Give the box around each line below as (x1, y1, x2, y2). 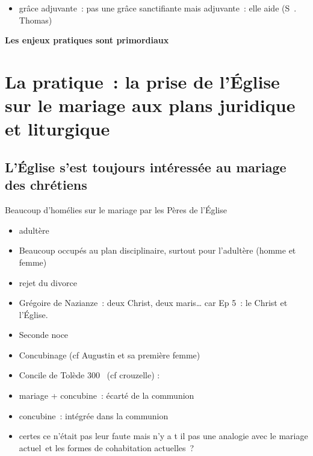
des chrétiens (5, 175, 87, 194)
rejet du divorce (19, 276, 77, 289)
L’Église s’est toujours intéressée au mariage (5, 157, 287, 176)
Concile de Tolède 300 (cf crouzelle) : (19, 369, 160, 381)
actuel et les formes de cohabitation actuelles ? (19, 441, 194, 454)
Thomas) (19, 13, 52, 26)
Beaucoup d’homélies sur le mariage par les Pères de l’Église (5, 204, 227, 216)
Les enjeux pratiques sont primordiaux (5, 34, 169, 46)
